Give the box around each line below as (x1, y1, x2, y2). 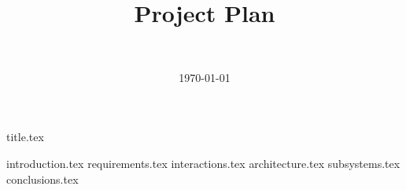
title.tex (6, 129, 44, 145)
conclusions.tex (6, 170, 79, 187)
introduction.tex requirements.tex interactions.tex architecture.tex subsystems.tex (6, 155, 400, 171)
